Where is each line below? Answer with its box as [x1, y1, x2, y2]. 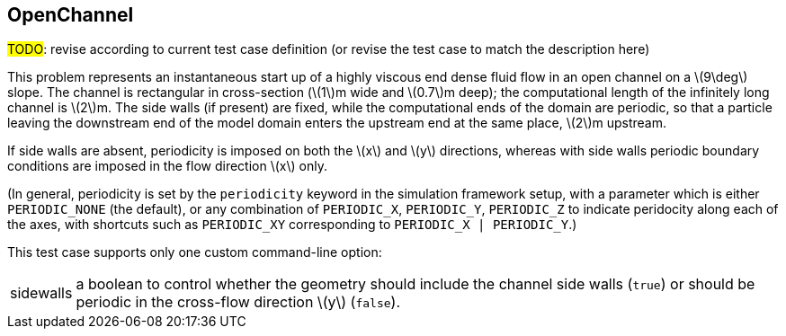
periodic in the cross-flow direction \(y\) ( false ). [76, 293, 400, 312]
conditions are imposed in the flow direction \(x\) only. [7, 158, 327, 174]
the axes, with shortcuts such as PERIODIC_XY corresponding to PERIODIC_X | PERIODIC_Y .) [7, 217, 577, 233]
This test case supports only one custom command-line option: [7, 244, 382, 261]
